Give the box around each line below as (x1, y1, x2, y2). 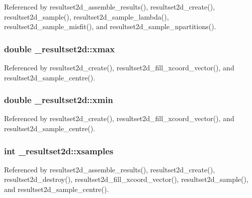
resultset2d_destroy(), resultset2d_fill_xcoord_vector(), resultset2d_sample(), (4, 174, 248, 184)
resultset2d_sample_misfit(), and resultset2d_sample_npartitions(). (4, 21, 216, 32)
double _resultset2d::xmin (4, 93, 113, 106)
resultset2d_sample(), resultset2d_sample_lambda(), (4, 11, 169, 22)
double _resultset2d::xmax (4, 42, 115, 55)
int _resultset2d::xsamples (4, 144, 114, 157)
